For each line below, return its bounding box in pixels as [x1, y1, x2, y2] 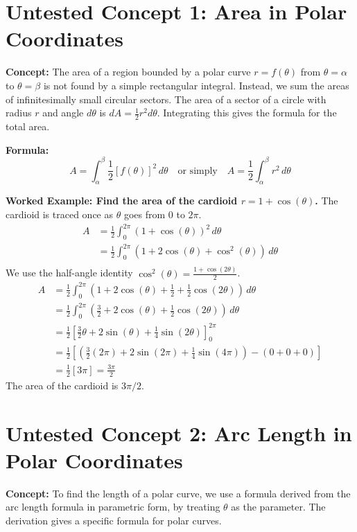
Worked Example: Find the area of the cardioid [6, 193, 238, 208]
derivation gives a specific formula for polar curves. [6, 513, 222, 527]
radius [6, 105, 32, 120]
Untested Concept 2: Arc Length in [6, 418, 352, 447]
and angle [42, 105, 84, 120]
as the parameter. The [231, 499, 326, 514]
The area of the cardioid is [6, 378, 119, 392]
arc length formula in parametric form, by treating [6, 499, 220, 514]
